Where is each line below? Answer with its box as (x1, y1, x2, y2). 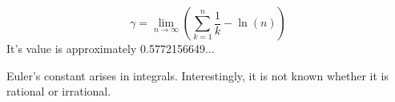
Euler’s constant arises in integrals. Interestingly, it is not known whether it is (6, 67, 389, 84)
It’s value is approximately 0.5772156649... (6, 40, 215, 56)
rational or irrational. (6, 83, 111, 100)
